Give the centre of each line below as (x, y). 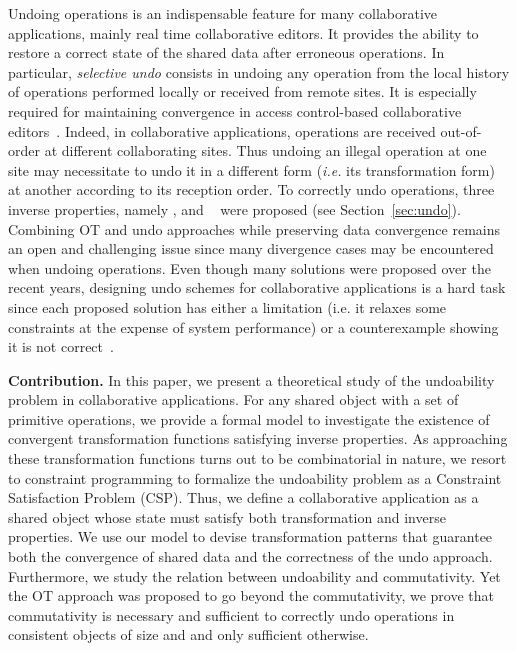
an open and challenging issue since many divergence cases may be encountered (251, 248)
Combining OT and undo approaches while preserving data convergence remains (254, 228)
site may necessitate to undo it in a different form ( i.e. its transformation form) (251, 169)
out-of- (461, 130)
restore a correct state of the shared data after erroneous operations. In (226, 52)
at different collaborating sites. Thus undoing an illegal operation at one (265, 150)
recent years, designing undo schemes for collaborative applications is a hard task (257, 287)
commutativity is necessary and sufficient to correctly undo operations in (231, 614)
